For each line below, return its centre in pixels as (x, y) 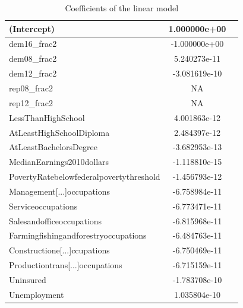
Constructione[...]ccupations (59, 250)
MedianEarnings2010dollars (59, 162)
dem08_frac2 (33, 58)
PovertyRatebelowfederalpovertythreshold (85, 177)
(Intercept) (32, 28)
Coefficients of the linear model (122, 8)
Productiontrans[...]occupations (66, 265)
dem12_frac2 (33, 73)
